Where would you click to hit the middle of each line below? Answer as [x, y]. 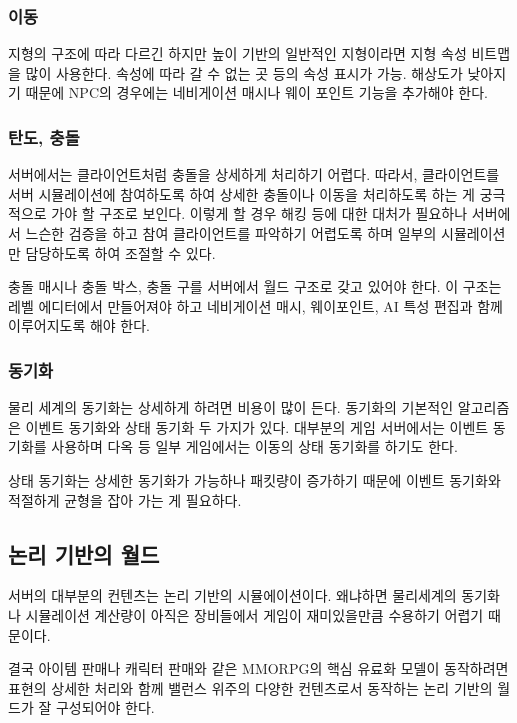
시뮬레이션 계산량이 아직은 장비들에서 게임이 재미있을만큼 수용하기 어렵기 [254, 614]
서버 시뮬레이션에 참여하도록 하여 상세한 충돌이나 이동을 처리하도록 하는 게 [241, 193]
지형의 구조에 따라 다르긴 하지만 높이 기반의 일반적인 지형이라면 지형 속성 [237, 53]
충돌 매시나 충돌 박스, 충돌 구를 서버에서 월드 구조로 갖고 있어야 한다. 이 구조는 [255, 286]
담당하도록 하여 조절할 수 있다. [120, 252]
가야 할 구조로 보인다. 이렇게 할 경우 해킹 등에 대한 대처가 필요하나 [259, 213]
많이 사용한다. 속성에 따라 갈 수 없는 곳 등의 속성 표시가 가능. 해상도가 [244, 72]
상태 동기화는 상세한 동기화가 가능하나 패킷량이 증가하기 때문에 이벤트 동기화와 [254, 479]
